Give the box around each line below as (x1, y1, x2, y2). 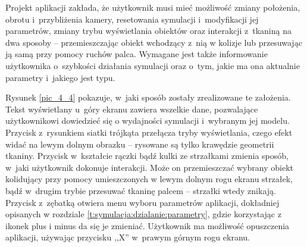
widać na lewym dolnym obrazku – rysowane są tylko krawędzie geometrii (5, 137, 274, 150)
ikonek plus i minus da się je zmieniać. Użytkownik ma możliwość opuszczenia (5, 219, 290, 232)
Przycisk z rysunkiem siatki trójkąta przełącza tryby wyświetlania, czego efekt (5, 126, 293, 138)
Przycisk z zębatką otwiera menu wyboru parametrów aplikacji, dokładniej (5, 196, 280, 208)
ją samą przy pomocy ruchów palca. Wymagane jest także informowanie (5, 48, 268, 60)
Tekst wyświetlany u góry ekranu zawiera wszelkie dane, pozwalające (5, 102, 258, 115)
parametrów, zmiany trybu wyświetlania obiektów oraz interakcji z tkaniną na (5, 24, 292, 37)
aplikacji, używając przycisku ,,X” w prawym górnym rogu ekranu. (5, 231, 250, 243)
